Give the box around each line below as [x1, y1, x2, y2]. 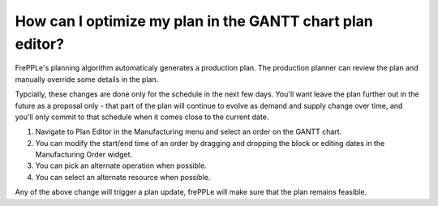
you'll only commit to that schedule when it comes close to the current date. [15, 112, 269, 122]
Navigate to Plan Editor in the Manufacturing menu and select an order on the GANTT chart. [35, 127, 342, 137]
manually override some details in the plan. [15, 74, 159, 84]
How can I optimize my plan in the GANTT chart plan [15, 12, 373, 30]
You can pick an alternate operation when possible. [35, 161, 207, 170]
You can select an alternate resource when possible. [35, 172, 211, 182]
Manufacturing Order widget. [35, 150, 133, 160]
